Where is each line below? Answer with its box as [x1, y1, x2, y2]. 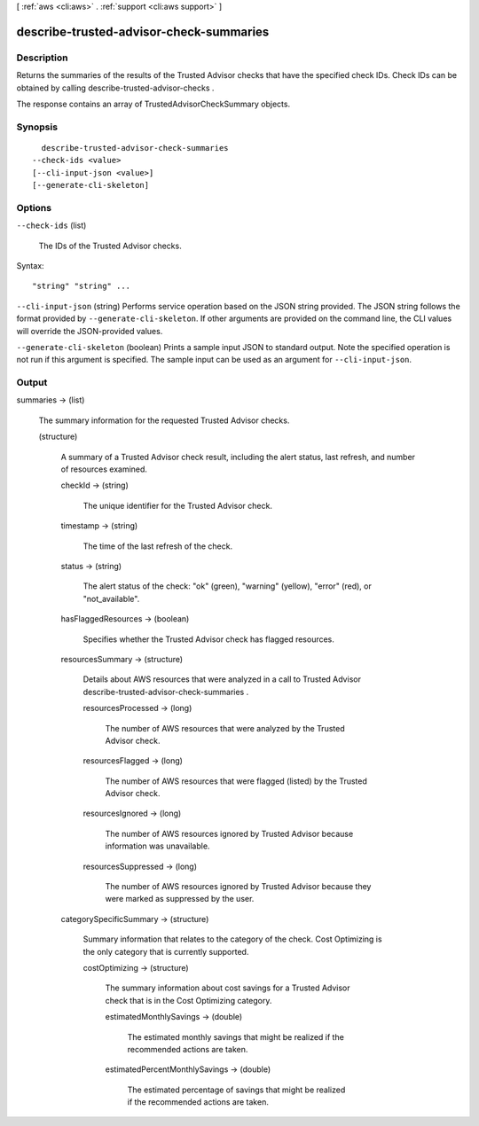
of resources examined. [60, 464, 148, 474]
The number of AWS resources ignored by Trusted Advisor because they [105, 881, 372, 892]
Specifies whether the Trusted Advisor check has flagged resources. [82, 634, 334, 645]
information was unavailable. [105, 841, 210, 851]
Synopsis [16, 121, 58, 133]
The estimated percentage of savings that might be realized [127, 1084, 346, 1095]
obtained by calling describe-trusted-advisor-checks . [16, 82, 215, 93]
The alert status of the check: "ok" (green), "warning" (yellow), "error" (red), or [82, 581, 372, 591]
